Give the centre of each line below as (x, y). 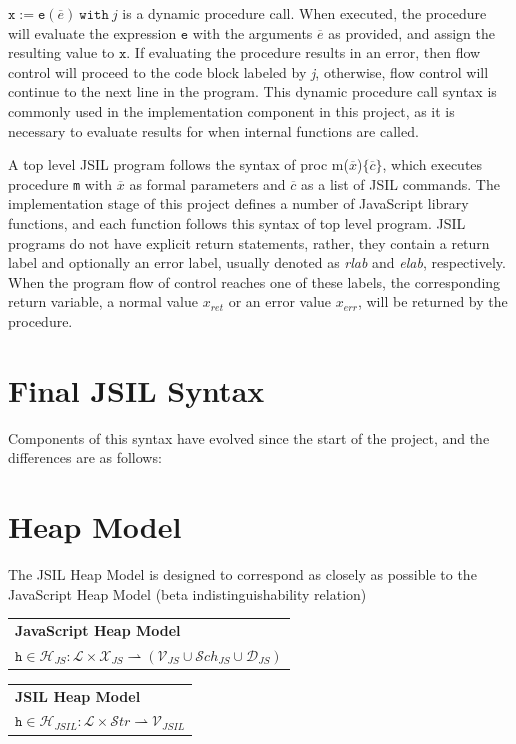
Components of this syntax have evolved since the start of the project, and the (249, 437)
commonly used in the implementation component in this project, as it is (231, 110)
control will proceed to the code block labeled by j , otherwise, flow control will (248, 71)
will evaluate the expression (92, 32)
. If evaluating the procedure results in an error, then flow (303, 52)
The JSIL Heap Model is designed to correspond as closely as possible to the (242, 574)
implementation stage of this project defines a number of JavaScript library (238, 203)
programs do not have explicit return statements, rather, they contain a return (249, 242)
